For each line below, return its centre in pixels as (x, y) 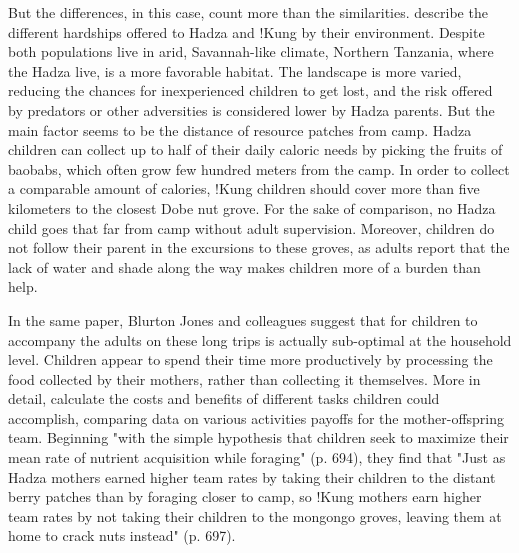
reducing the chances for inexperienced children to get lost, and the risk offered (250, 90)
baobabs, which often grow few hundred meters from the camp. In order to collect (259, 168)
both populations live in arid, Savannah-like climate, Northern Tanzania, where (251, 51)
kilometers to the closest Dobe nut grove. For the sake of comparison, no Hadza (252, 207)
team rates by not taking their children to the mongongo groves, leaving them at (255, 515)
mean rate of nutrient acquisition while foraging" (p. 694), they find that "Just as (257, 457)
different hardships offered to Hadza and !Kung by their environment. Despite (246, 31)
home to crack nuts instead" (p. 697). (122, 535)
